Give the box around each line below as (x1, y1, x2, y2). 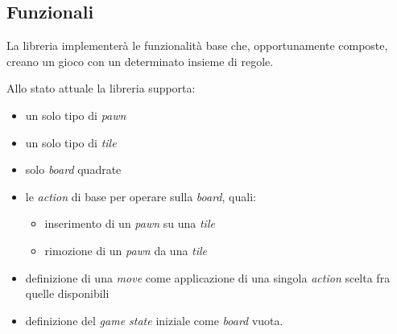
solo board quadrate (25, 161, 122, 178)
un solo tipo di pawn (25, 106, 126, 123)
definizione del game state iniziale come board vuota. (25, 311, 283, 328)
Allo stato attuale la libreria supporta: (6, 80, 196, 97)
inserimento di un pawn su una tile (44, 215, 215, 232)
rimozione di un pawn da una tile (44, 241, 208, 258)
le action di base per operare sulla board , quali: (25, 188, 256, 204)
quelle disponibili (25, 285, 110, 302)
